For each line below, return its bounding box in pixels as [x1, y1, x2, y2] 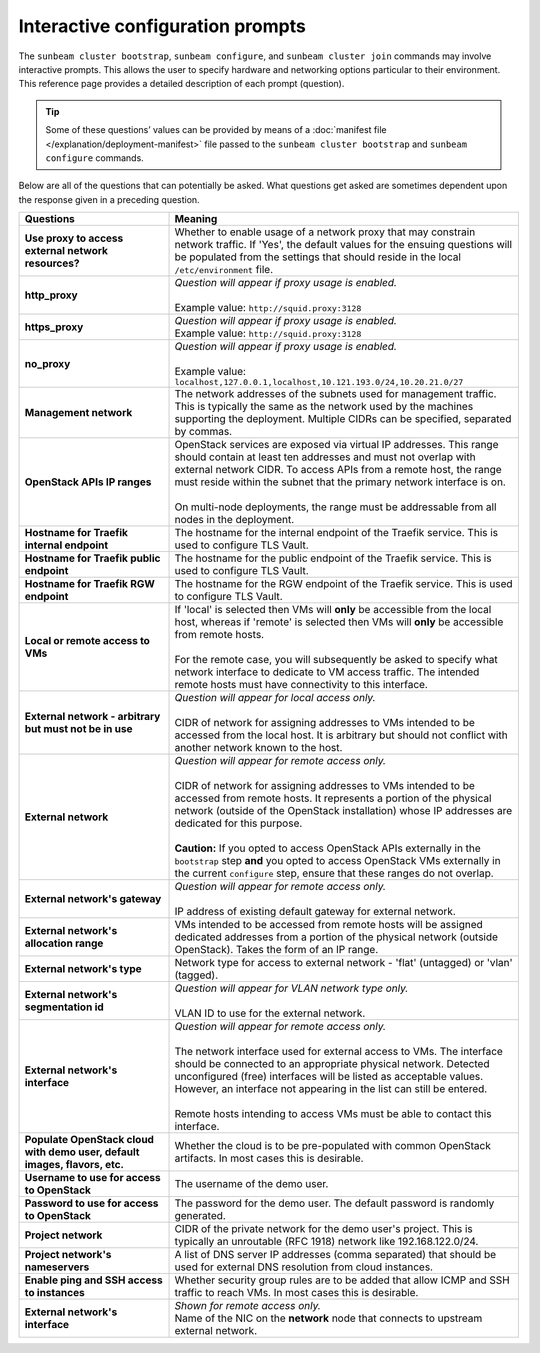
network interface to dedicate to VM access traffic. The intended [174, 665, 480, 679]
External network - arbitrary [24, 710, 161, 724]
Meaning [174, 212, 218, 226]
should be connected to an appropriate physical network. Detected [174, 1057, 490, 1071]
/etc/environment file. [174, 263, 274, 277]
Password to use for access [24, 1196, 159, 1210]
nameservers [24, 1260, 90, 1274]
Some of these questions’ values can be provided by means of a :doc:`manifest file [45, 124, 387, 136]
